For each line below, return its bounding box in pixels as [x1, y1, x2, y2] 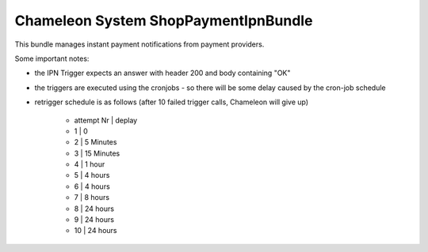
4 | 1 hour [74, 160, 105, 169]
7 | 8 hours [74, 193, 110, 202]
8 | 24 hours [74, 204, 115, 213]
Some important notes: [14, 54, 90, 63]
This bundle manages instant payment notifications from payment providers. [14, 39, 265, 49]
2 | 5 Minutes [74, 137, 117, 147]
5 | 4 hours [74, 171, 110, 180]
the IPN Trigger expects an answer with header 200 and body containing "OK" [34, 68, 291, 78]
